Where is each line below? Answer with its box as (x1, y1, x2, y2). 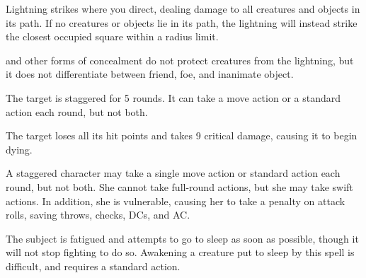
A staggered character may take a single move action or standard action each (6, 166, 341, 180)
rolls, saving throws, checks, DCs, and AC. (6, 207, 190, 222)
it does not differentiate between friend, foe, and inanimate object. (6, 66, 294, 81)
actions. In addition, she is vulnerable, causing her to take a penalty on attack (6, 193, 345, 208)
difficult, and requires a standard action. (6, 258, 181, 273)
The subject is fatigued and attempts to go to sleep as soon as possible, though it (6, 231, 359, 245)
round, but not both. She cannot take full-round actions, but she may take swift (6, 179, 353, 194)
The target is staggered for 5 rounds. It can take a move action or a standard (6, 90, 341, 105)
